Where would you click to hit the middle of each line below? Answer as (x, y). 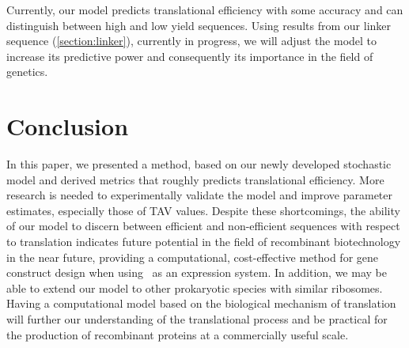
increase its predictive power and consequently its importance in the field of (190, 56)
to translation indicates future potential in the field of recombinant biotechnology (204, 242)
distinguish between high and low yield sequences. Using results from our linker (199, 25)
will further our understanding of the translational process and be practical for (197, 319)
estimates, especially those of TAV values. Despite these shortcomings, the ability (203, 210)
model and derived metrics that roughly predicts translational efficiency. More (195, 179)
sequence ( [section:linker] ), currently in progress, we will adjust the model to (192, 41)
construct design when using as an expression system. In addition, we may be (197, 272)
